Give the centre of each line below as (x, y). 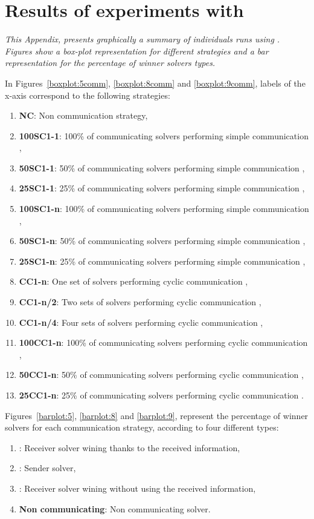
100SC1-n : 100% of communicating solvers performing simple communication (164, 209)
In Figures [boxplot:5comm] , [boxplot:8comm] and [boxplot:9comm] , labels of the (155, 83)
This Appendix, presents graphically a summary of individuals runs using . (143, 39)
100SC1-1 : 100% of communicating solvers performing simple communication (164, 135)
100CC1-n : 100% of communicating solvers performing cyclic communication (163, 342)
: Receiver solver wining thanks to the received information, (130, 447)
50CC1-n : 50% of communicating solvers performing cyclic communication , (161, 375)
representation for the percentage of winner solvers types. (110, 63)
